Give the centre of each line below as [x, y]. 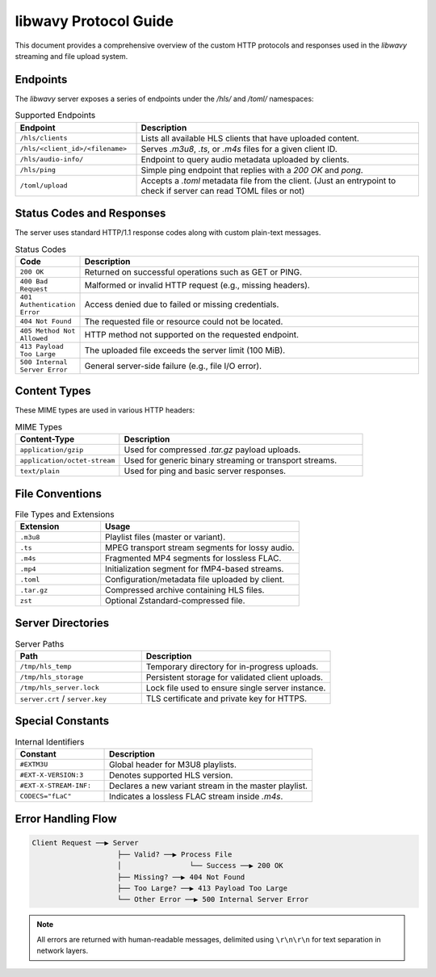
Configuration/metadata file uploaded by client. [195, 580]
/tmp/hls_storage [52, 677]
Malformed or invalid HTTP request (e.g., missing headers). [197, 285]
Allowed [34, 338]
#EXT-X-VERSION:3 [52, 775]
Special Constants [62, 721]
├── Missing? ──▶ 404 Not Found [181, 877]
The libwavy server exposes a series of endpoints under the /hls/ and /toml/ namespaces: [164, 99]
